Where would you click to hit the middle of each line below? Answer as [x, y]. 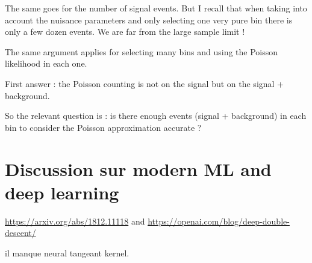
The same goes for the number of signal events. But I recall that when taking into [156, 8]
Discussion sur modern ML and [138, 168]
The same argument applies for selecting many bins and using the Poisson [142, 51]
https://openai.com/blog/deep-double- [219, 221]
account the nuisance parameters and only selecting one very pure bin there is [149, 20]
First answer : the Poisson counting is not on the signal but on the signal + [145, 83]
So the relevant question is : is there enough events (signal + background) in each [156, 116]
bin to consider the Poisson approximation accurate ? [103, 127]
